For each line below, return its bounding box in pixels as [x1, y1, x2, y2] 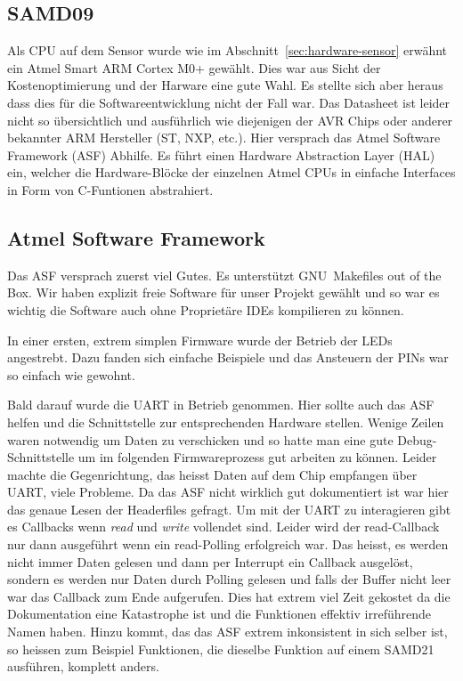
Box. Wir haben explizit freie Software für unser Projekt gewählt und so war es [7, 283, 440, 302]
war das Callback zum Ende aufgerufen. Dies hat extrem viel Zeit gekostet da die [7, 587, 451, 605]
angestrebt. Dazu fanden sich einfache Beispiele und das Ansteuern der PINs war [7, 348, 449, 367]
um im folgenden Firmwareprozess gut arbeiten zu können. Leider [77, 448, 437, 466]
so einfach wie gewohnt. [7, 365, 135, 384]
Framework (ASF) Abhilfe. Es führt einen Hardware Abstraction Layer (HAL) [7, 145, 435, 164]
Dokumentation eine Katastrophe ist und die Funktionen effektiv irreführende [7, 604, 431, 623]
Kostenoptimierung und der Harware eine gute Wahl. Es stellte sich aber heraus [7, 76, 443, 94]
